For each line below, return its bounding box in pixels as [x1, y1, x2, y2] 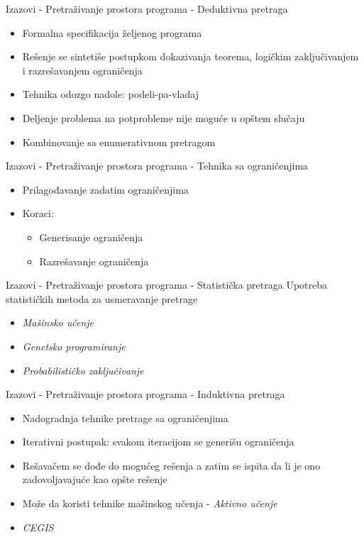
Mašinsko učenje [22, 315, 94, 330]
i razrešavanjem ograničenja [22, 62, 143, 77]
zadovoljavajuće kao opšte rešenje [22, 472, 167, 487]
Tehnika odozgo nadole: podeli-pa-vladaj [22, 87, 199, 101]
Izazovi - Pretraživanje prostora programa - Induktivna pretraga [6, 387, 285, 402]
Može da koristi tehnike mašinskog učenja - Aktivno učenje [22, 496, 277, 511]
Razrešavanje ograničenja [39, 253, 149, 268]
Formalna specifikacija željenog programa [22, 25, 202, 40]
